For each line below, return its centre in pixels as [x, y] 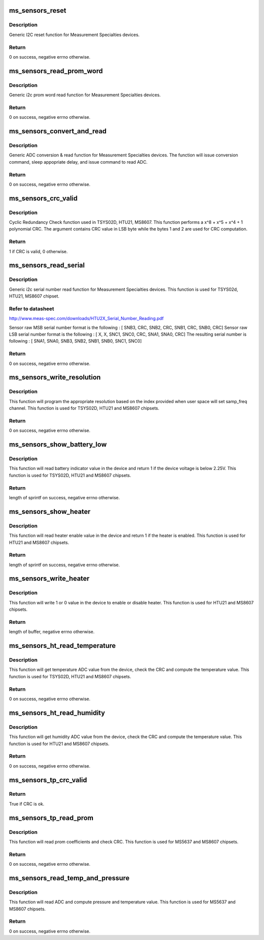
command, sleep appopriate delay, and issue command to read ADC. [78, 162]
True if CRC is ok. [27, 804]
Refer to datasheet [32, 309]
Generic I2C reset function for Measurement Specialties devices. [74, 35]
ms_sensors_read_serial [47, 266]
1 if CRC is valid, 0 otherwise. [38, 251]
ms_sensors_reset [38, 11]
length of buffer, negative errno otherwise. [52, 632]
